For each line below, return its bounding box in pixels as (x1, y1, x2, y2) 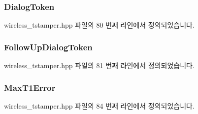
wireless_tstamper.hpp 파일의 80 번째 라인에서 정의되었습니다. (4, 20, 195, 30)
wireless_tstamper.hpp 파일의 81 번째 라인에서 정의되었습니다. (4, 60, 195, 71)
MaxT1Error (4, 81, 56, 93)
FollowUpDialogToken (4, 40, 93, 53)
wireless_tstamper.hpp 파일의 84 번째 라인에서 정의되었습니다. (4, 100, 195, 111)
